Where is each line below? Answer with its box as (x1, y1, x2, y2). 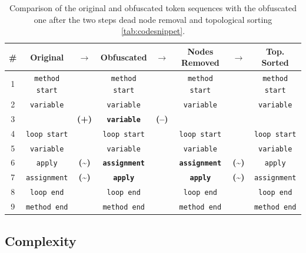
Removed (181, 56, 219, 69)
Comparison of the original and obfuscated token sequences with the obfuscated (9, 2, 297, 14)
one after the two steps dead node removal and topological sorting (34, 13, 272, 25)
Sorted (261, 56, 289, 69)
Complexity (5, 231, 76, 249)
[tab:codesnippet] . (121, 25, 185, 37)
